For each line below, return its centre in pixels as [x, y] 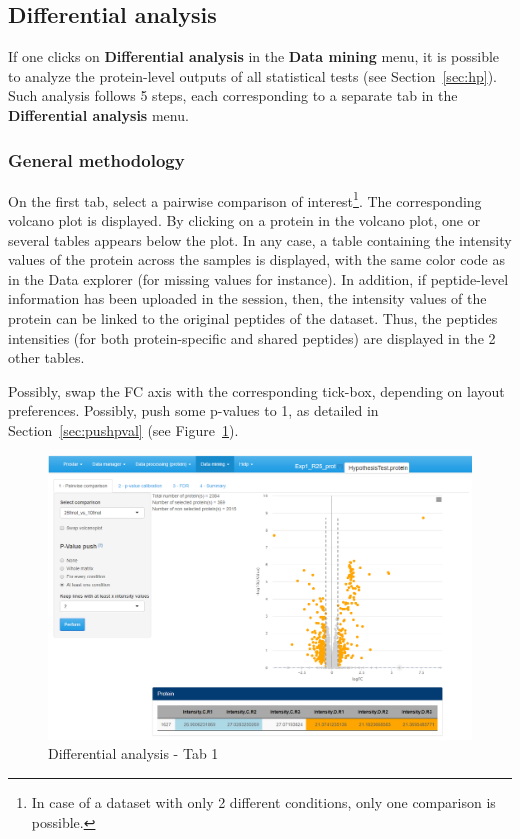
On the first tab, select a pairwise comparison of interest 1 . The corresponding [245, 199]
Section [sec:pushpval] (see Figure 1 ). [123, 429]
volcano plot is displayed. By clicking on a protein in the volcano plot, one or [244, 220]
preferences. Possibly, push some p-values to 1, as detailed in [193, 410]
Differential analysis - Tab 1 [133, 753]
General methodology [96, 159]
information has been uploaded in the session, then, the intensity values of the [247, 298]
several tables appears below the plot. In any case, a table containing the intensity [260, 239]
